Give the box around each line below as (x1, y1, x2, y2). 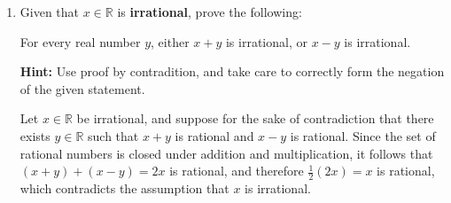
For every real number (19, 32, 141, 51)
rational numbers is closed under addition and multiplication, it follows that (19, 144, 433, 162)
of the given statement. (19, 79, 145, 98)
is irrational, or (225, 32, 307, 51)
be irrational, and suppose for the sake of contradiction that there (76, 109, 434, 128)
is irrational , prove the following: (117, 3, 302, 20)
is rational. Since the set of (290, 126, 436, 144)
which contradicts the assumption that (19, 178, 229, 197)
